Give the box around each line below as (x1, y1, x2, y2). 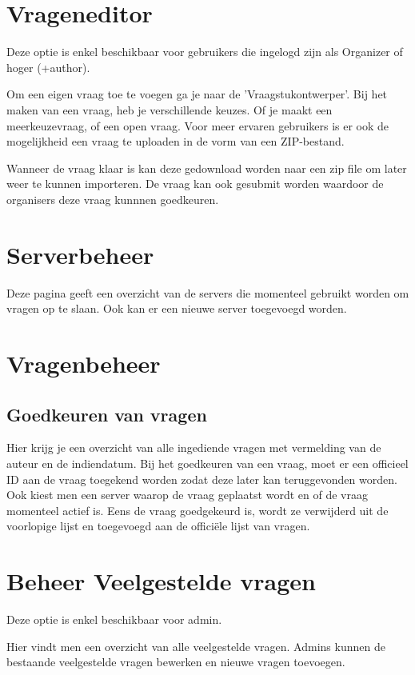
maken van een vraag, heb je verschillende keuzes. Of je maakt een (6, 101, 333, 118)
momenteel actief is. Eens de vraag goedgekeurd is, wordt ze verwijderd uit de (6, 501, 389, 518)
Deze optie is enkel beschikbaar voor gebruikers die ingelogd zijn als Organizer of (6, 43, 403, 60)
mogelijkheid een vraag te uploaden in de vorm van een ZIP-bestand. (6, 133, 345, 150)
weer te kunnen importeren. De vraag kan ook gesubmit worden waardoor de (6, 175, 384, 192)
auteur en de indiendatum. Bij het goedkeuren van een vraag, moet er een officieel (6, 454, 409, 471)
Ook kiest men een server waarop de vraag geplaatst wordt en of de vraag (6, 486, 368, 503)
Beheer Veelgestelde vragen (6, 565, 316, 597)
